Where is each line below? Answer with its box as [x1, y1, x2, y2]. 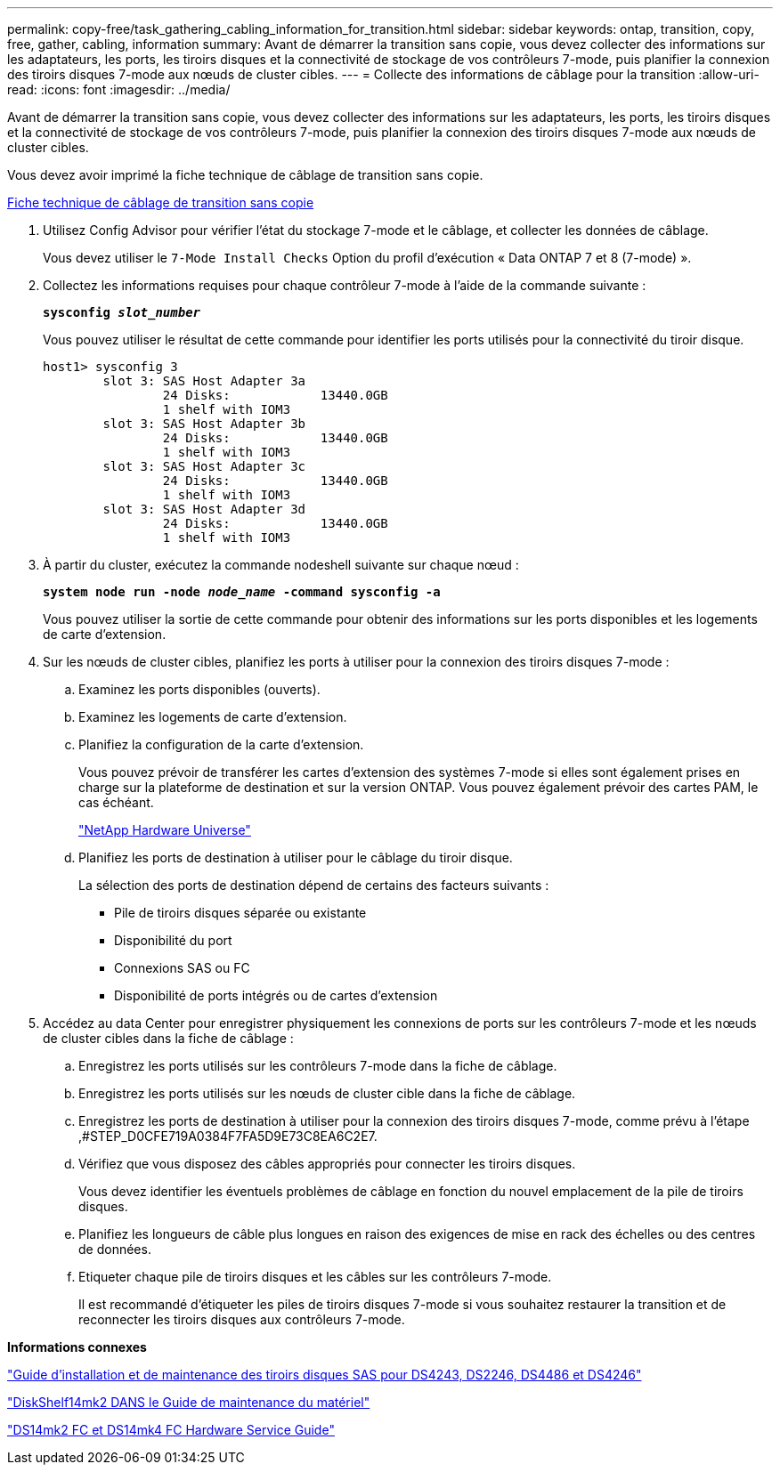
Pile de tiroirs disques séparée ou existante [114, 905, 367, 920]
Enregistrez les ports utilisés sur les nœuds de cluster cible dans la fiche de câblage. [78, 1086, 576, 1101]
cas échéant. [78, 795, 154, 810]
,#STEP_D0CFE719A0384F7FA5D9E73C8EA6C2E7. [78, 1128, 378, 1144]
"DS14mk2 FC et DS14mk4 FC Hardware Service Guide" [7, 1422, 335, 1437]
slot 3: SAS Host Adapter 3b [102, 417, 306, 431]
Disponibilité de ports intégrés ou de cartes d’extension [114, 988, 438, 1003]
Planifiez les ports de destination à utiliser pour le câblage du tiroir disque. [78, 850, 513, 865]
